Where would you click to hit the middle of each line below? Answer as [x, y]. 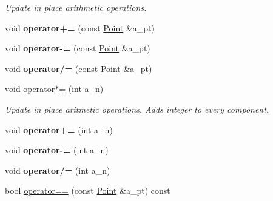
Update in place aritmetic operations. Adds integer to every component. [137, 109]
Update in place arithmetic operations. [76, 7]
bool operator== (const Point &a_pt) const [88, 190]
